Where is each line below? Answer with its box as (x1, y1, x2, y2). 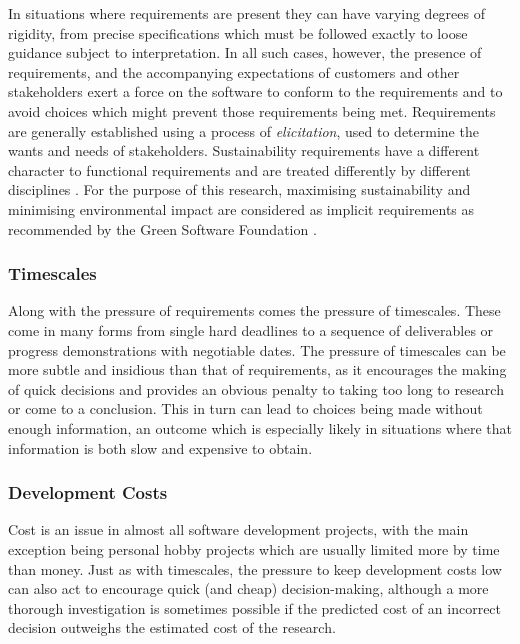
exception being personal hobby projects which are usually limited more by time (8, 538, 500, 559)
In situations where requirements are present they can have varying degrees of (8, 3, 486, 23)
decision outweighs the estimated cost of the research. (8, 617, 336, 638)
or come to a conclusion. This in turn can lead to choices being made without (8, 398, 483, 419)
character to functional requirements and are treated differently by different (8, 159, 471, 180)
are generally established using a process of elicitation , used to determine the (8, 120, 479, 141)
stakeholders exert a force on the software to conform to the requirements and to (8, 81, 503, 102)
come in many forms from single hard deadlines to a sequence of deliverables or (8, 319, 494, 340)
